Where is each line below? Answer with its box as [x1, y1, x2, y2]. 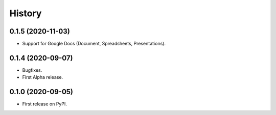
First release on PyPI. [22, 101, 67, 107]
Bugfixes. [22, 67, 42, 73]
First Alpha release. [22, 74, 63, 80]
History [9, 8, 42, 19]
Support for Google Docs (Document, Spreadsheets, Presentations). [22, 41, 166, 47]
